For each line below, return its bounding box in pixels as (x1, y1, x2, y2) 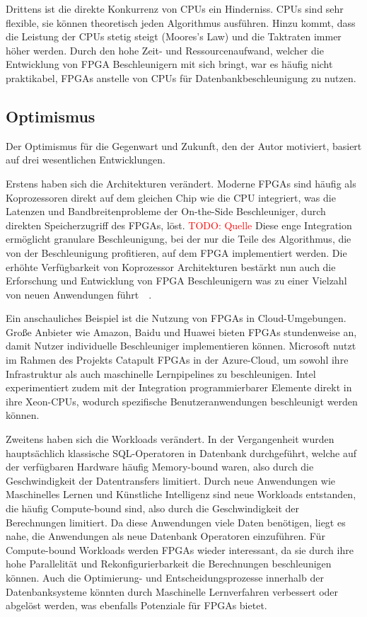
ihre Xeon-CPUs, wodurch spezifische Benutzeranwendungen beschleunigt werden (6, 393, 358, 408)
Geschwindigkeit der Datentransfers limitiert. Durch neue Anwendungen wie (6, 473, 336, 488)
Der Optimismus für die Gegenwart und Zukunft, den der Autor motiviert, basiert (6, 138, 362, 153)
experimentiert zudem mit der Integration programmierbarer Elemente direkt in (6, 380, 352, 395)
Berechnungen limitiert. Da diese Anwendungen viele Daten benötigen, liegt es (6, 514, 346, 529)
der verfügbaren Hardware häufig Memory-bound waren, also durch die (6, 459, 314, 474)
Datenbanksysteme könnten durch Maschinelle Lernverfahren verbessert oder (6, 584, 339, 599)
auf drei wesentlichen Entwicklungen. (6, 152, 165, 167)
